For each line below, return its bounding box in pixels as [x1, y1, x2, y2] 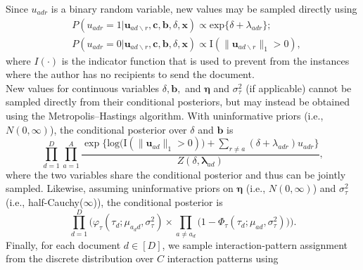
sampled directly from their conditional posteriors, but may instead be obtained [6, 94, 350, 109]
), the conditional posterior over [49, 122, 187, 136]
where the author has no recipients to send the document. [6, 67, 255, 82]
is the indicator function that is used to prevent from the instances [61, 53, 350, 67]
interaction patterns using [167, 251, 279, 266]
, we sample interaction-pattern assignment [162, 237, 348, 252]
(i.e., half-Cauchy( [6, 194, 84, 209]
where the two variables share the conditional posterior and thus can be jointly [6, 167, 346, 181]
